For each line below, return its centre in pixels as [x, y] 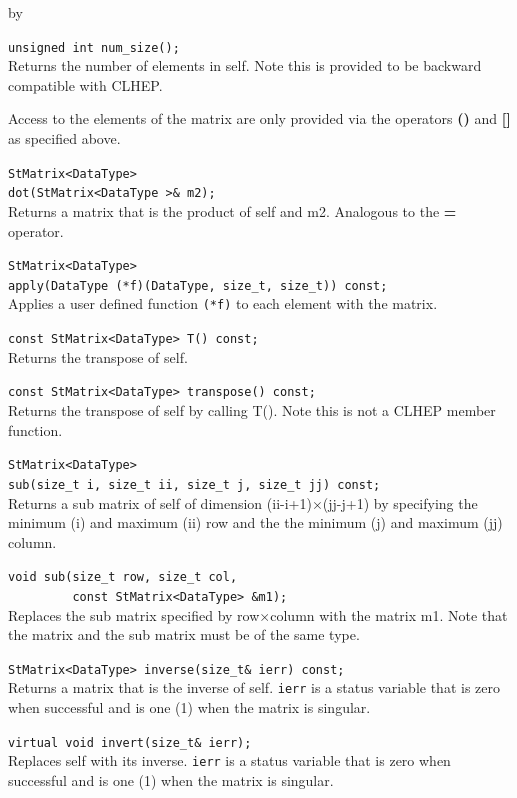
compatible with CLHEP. [85, 84]
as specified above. [64, 138]
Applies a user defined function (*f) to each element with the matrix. [223, 303]
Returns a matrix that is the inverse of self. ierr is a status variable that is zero [254, 687]
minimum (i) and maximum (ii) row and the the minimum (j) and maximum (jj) [255, 522]
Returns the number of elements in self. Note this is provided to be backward [245, 65]
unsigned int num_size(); [94, 47]
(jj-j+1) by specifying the [400, 502]
